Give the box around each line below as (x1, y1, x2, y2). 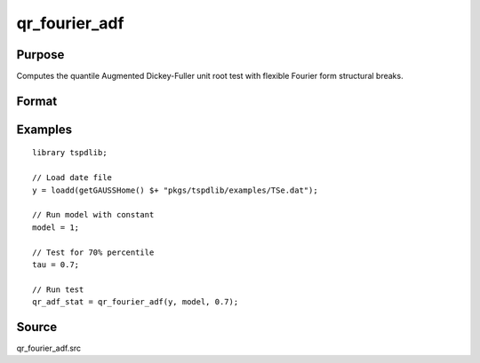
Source (16, 320, 58, 335)
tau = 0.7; (32, 260, 80, 270)
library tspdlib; (32, 147, 108, 158)
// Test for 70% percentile (32, 247, 155, 257)
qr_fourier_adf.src (16, 343, 82, 354)
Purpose (16, 47, 65, 62)
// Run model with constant (32, 209, 155, 220)
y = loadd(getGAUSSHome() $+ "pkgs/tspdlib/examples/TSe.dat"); (32, 185, 319, 195)
